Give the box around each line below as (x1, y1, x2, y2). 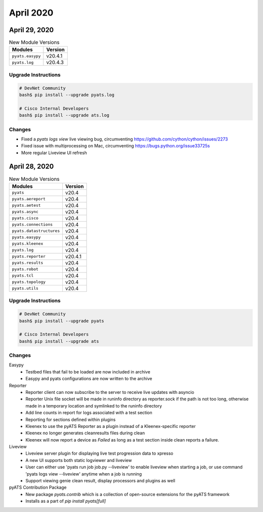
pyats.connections (12, 222, 53, 227)
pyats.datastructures (12, 229, 60, 233)
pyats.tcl (12, 273, 34, 278)
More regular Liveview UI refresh (21, 150, 87, 156)
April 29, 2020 (9, 26, 54, 34)
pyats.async (12, 209, 38, 214)
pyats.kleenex (12, 241, 43, 247)
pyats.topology (12, 280, 46, 284)
